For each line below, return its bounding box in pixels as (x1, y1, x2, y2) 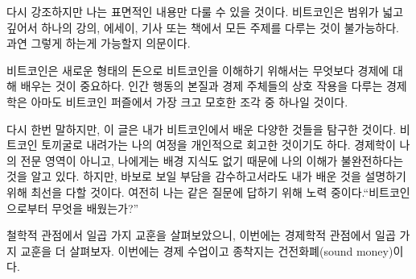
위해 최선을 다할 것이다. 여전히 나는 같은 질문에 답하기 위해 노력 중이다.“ (6, 183, 369, 200)
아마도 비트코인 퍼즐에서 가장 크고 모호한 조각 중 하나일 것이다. (31, 93, 348, 110)
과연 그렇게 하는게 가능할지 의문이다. (6, 35, 191, 52)
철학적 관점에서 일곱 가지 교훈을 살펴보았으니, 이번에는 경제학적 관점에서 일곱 (6, 227, 396, 244)
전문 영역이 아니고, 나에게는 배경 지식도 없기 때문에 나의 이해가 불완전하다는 (20, 152, 404, 169)
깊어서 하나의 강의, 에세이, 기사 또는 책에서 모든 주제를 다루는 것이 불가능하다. (6, 19, 399, 35)
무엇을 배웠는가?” (51, 199, 139, 216)
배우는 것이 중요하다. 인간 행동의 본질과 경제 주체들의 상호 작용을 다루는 (20, 77, 383, 94)
